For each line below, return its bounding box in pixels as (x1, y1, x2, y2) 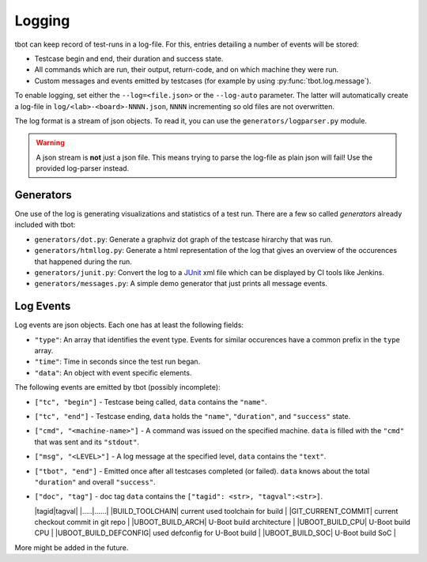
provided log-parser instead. (36, 164, 130, 173)
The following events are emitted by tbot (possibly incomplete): (14, 383, 221, 392)
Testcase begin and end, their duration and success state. (34, 54, 224, 63)
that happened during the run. (34, 257, 132, 266)
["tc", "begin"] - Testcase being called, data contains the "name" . (34, 397, 267, 406)
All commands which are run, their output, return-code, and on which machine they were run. (34, 65, 339, 74)
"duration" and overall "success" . (34, 477, 156, 486)
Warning (36, 138, 65, 148)
